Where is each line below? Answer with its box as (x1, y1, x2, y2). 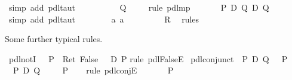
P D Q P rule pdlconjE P (13, 64, 174, 76)
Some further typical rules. (5, 33, 103, 45)
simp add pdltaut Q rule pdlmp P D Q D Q (8, 1, 269, 13)
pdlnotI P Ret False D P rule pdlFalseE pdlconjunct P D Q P (8, 52, 288, 65)
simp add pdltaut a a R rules (8, 12, 199, 25)
